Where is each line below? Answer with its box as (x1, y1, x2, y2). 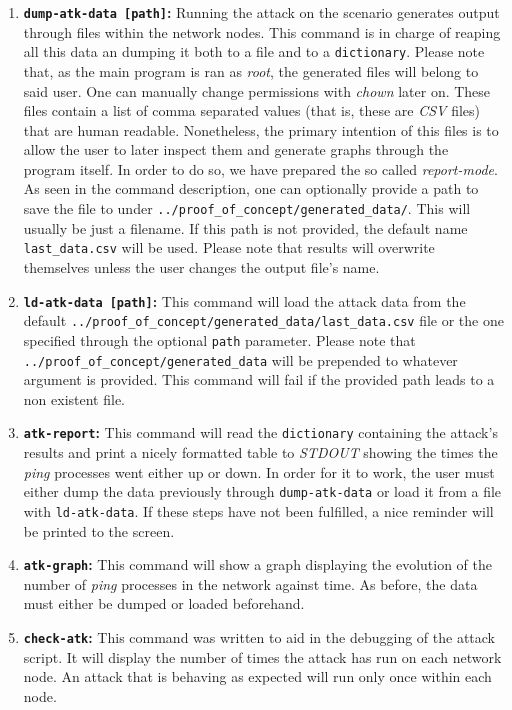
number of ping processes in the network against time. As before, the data (23, 573, 478, 594)
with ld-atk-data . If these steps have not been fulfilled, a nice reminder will (23, 500, 494, 521)
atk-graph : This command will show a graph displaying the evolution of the (23, 554, 492, 575)
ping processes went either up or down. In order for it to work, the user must (23, 461, 495, 482)
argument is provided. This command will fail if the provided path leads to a (23, 369, 495, 390)
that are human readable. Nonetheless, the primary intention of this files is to (23, 119, 499, 140)
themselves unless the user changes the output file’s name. (23, 256, 380, 277)
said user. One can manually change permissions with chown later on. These (23, 80, 491, 101)
